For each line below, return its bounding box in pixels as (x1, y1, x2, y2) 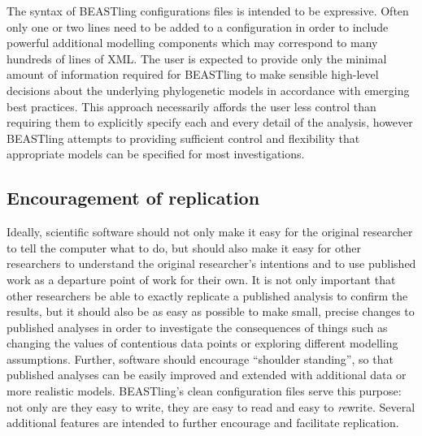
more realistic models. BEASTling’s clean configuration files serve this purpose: (7, 382, 402, 399)
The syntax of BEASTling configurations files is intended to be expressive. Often (7, 2, 409, 19)
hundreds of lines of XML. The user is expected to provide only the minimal (7, 50, 387, 67)
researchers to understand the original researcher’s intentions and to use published (7, 255, 416, 272)
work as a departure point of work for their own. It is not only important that (7, 270, 396, 287)
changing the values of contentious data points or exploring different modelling (7, 335, 398, 352)
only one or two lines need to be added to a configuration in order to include (7, 18, 389, 35)
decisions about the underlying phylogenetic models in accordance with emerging (7, 81, 410, 98)
